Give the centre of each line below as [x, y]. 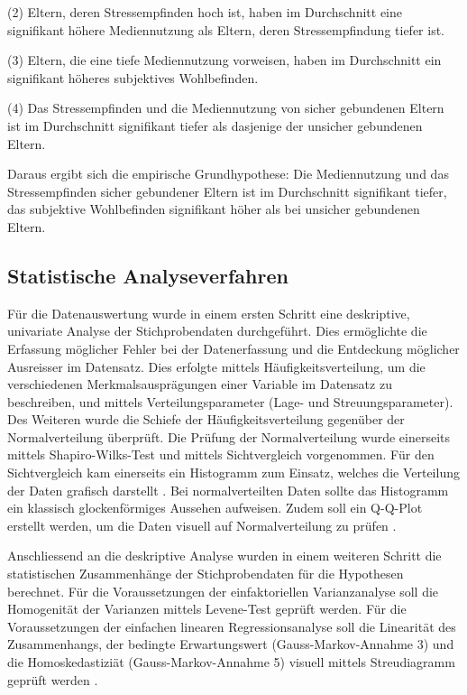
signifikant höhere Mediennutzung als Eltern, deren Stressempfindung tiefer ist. [226, 29]
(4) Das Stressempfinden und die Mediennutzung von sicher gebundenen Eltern [226, 108]
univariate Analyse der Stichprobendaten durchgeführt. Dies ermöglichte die [217, 331]
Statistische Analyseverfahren [148, 275]
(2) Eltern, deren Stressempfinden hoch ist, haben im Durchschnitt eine [205, 12]
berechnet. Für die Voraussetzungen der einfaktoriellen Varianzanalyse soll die [223, 591]
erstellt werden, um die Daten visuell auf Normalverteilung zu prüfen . [202, 525]
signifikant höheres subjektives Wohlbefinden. [133, 77]
